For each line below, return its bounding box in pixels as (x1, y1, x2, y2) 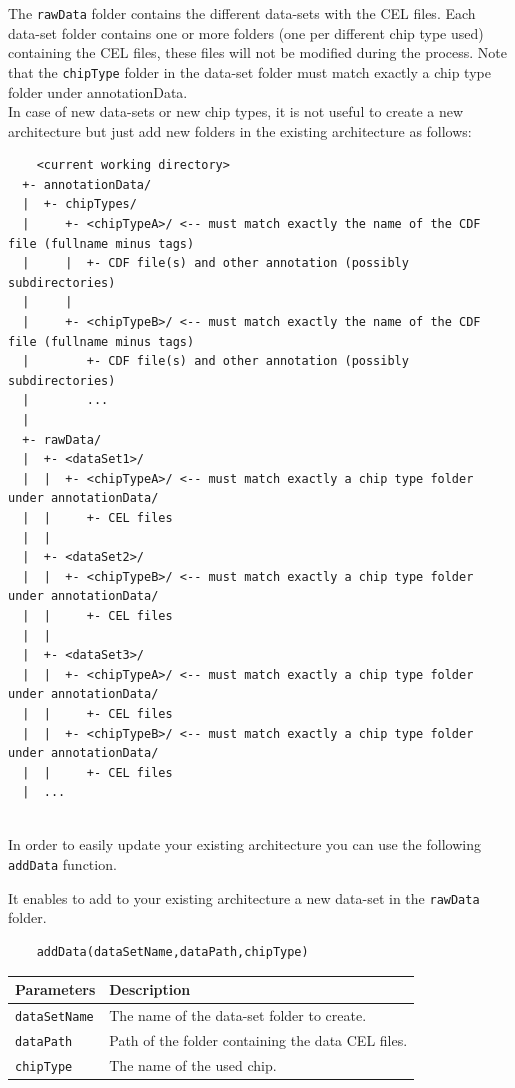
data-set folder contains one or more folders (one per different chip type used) (8, 22, 484, 43)
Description (109, 979, 191, 1000)
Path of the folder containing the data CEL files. (109, 1029, 408, 1050)
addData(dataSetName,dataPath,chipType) (36, 944, 309, 959)
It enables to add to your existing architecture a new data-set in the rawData (8, 887, 480, 908)
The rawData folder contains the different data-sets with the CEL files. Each (8, 3, 476, 23)
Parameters (15, 979, 96, 1000)
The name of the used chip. (109, 1054, 277, 1075)
